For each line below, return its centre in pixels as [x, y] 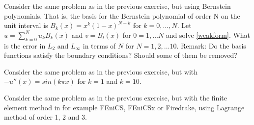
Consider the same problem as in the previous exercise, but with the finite [115, 97]
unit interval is [26, 25]
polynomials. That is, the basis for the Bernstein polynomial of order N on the [122, 15]
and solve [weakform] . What [208, 35]
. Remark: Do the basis [211, 45]
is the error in [25, 45]
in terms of [99, 45]
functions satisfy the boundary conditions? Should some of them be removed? [121, 55]
